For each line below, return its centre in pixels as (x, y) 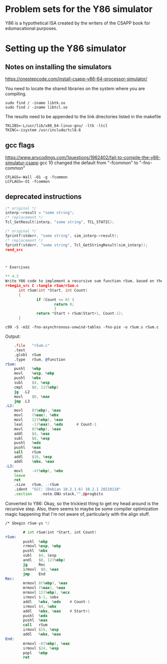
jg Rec (34, 565)
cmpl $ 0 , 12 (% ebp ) (36, 387)
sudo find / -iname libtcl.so (37, 107)
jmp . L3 (22, 401)
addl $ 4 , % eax (32, 434)
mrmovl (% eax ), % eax (44, 588)
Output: (13, 336)
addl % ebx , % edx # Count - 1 (57, 602)
